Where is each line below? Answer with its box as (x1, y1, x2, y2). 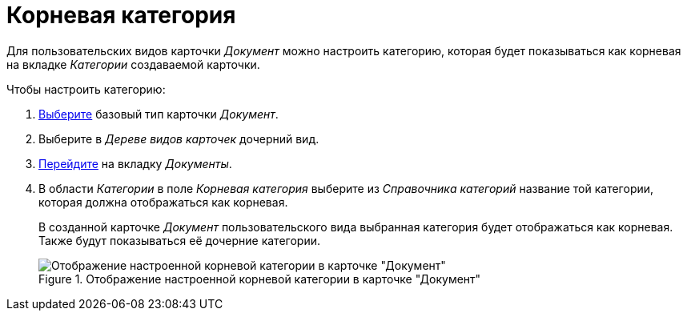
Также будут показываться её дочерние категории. (38, 233, 320, 247)
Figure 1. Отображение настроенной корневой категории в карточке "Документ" (38, 271, 481, 286)
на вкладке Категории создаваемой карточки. (6, 57, 260, 71)
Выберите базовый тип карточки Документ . (38, 106, 279, 121)
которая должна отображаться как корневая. (38, 195, 288, 209)
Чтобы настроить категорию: (6, 82, 166, 96)
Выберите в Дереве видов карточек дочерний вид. (38, 131, 319, 146)
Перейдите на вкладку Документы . (38, 156, 232, 171)
